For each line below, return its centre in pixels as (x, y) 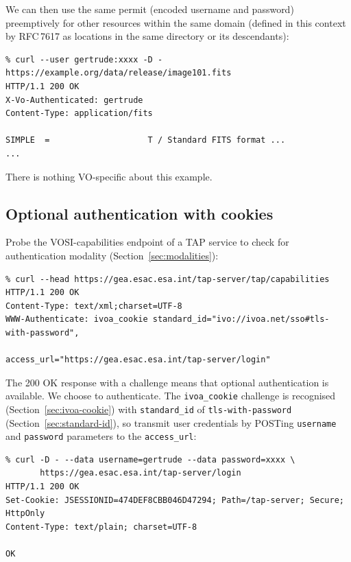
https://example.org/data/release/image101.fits (119, 73)
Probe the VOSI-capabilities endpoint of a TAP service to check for (147, 242)
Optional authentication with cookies (140, 213)
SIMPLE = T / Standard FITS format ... (146, 140)
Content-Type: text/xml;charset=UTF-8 (94, 306)
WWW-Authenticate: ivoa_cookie (77, 319)
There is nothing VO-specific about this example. (109, 176)
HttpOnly (25, 514)
